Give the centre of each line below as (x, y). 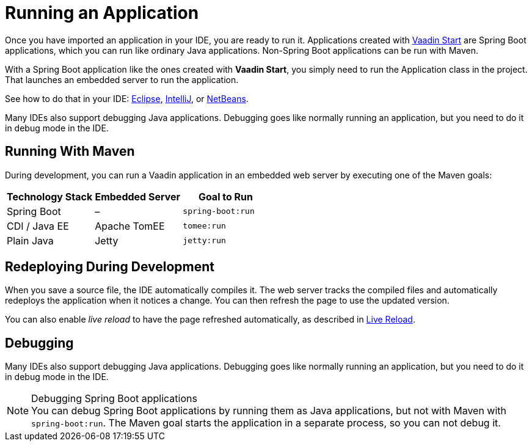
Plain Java (30, 240)
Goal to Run (226, 196)
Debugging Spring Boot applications (114, 399)
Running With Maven (70, 152)
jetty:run (204, 241)
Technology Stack (50, 196)
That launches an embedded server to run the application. (122, 79)
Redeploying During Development (110, 267)
